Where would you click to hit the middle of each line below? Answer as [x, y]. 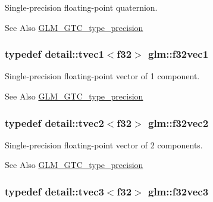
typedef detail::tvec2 [54, 122]
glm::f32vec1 [178, 54]
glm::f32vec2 [178, 122]
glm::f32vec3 [178, 191]
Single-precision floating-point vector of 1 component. [102, 76]
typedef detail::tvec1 [54, 54]
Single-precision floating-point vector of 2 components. [104, 144]
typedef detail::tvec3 [54, 191]
